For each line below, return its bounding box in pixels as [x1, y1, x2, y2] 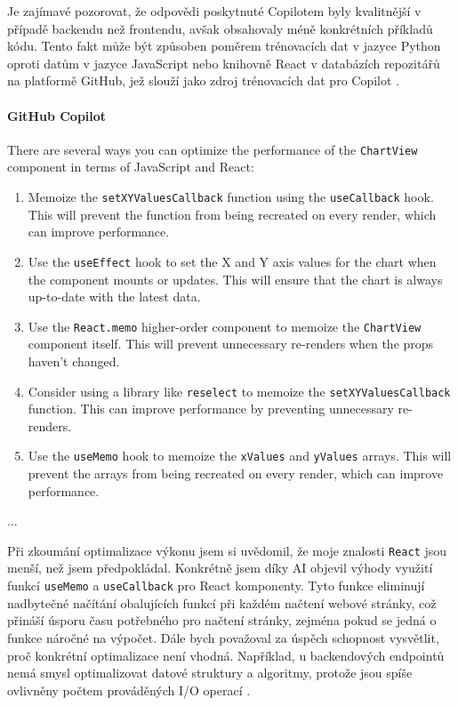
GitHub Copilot [7, 106, 107, 124]
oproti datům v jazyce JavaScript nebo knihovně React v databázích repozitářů [7, 53, 440, 72]
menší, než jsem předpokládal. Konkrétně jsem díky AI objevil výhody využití [7, 558, 433, 577]
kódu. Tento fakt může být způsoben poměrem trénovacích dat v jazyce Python [7, 36, 441, 55]
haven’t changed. [28, 351, 120, 370]
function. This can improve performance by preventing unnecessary [28, 399, 394, 418]
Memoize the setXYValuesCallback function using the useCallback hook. [28, 188, 434, 206]
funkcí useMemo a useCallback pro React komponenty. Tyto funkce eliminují [7, 576, 425, 595]
